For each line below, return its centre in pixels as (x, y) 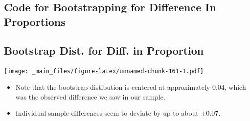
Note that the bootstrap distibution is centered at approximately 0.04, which (131, 87)
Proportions (35, 21)
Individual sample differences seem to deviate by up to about (107, 113)
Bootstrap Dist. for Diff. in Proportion (104, 50)
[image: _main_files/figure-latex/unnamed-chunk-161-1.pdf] (104, 71)
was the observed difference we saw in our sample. (90, 96)
